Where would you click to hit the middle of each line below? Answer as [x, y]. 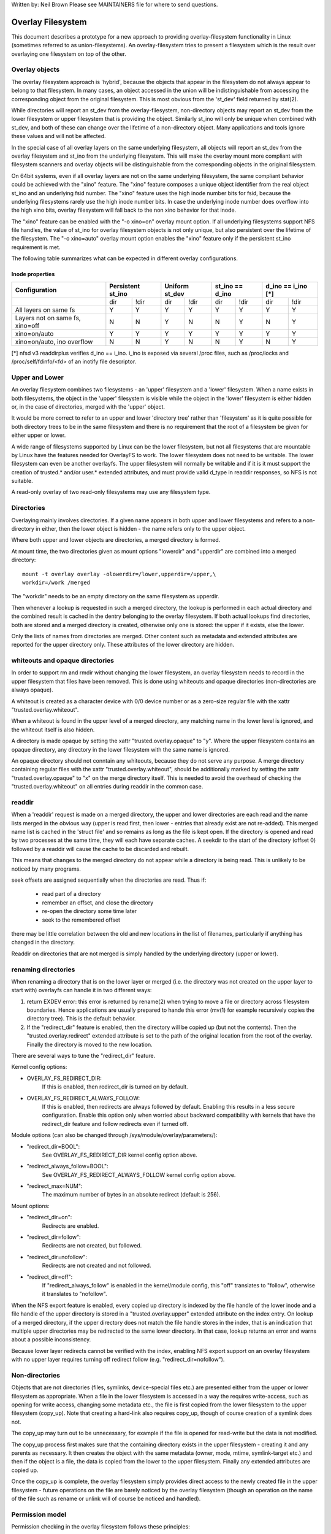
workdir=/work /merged [56, 582]
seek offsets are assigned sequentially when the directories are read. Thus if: [109, 880]
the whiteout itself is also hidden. [53, 730]
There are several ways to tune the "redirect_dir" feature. [83, 1056]
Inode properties [33, 274]
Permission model [39, 1514]
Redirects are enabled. [70, 1226]
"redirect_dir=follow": [54, 1237]
